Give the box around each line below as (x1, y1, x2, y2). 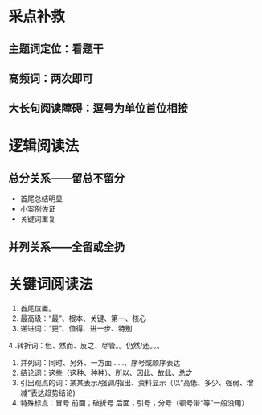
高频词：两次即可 (8, 72, 93, 85)
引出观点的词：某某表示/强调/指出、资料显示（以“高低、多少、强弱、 (19, 377, 248, 387)
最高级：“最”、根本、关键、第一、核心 (19, 313, 147, 323)
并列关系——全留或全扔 (8, 240, 125, 253)
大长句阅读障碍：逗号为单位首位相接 (8, 101, 188, 115)
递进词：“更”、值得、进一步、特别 (19, 323, 133, 333)
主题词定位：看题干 (8, 42, 104, 55)
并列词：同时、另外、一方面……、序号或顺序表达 (19, 357, 181, 367)
